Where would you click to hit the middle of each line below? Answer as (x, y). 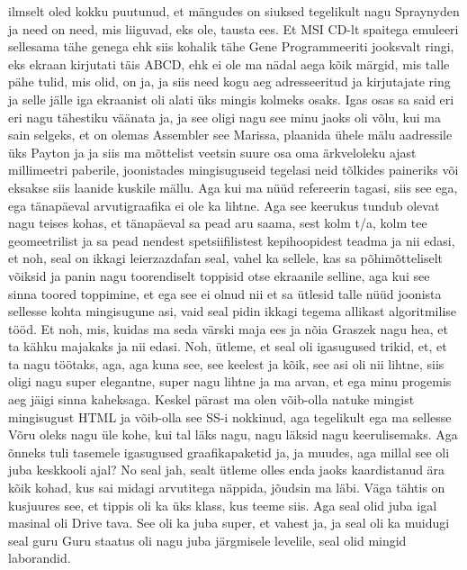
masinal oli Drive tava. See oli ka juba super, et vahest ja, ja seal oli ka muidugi (229, 523)
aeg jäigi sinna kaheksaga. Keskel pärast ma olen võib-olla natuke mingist (211, 399)
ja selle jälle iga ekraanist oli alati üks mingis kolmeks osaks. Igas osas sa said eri (231, 99)
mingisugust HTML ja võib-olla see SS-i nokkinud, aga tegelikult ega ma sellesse (230, 416)
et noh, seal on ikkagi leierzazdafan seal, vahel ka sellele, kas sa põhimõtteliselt (226, 258)
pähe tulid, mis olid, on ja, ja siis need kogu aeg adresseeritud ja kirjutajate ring (229, 81)
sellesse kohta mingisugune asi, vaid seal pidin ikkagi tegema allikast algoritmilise (233, 311)
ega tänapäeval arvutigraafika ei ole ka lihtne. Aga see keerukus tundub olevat (224, 205)
